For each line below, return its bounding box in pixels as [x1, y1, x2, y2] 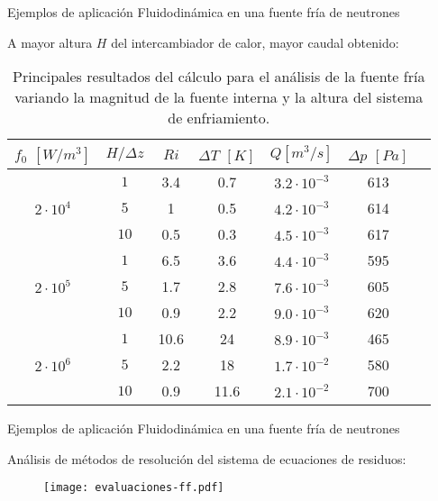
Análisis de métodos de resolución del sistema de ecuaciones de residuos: [7, 449, 406, 468]
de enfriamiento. [168, 107, 270, 129]
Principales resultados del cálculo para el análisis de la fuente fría [13, 66, 425, 87]
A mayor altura [7, 32, 93, 51]
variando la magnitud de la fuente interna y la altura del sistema [14, 87, 424, 108]
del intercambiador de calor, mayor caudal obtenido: [111, 32, 399, 51]
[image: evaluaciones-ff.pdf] [43, 481, 224, 495]
